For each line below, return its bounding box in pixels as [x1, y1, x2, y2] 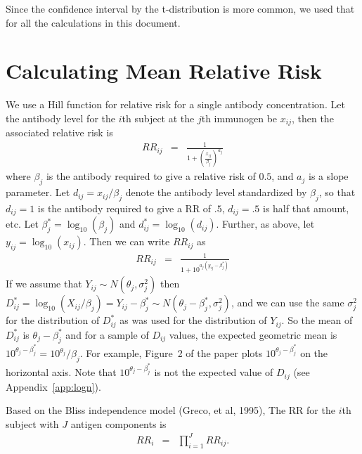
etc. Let [6, 216, 39, 231]
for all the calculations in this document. [6, 15, 181, 30]
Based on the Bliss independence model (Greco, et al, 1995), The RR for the [6, 403, 335, 417]
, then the [291, 110, 334, 125]
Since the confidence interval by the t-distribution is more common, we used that [6, 1, 355, 15]
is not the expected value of [154, 365, 273, 380]
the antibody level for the [6, 110, 116, 125]
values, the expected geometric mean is [169, 327, 337, 342]
